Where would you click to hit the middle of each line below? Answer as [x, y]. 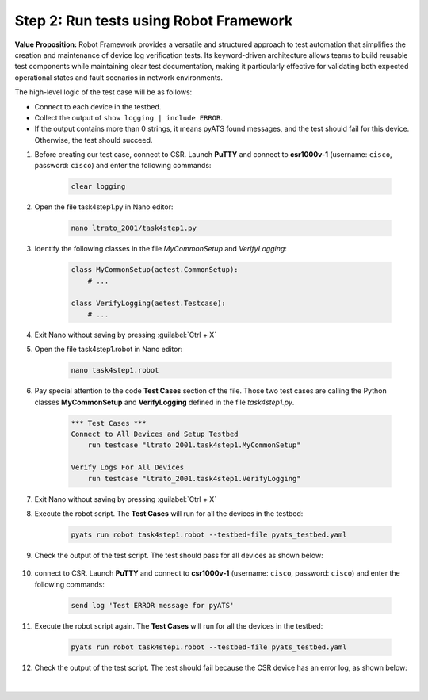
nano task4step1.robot [115, 370]
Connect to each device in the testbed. [98, 106]
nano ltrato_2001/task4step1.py [134, 228]
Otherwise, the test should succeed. [94, 140]
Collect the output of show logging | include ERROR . [129, 117]
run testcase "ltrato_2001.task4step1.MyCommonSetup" [194, 445]
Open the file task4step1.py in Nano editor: [104, 207]
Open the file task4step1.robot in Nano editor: [109, 350]
